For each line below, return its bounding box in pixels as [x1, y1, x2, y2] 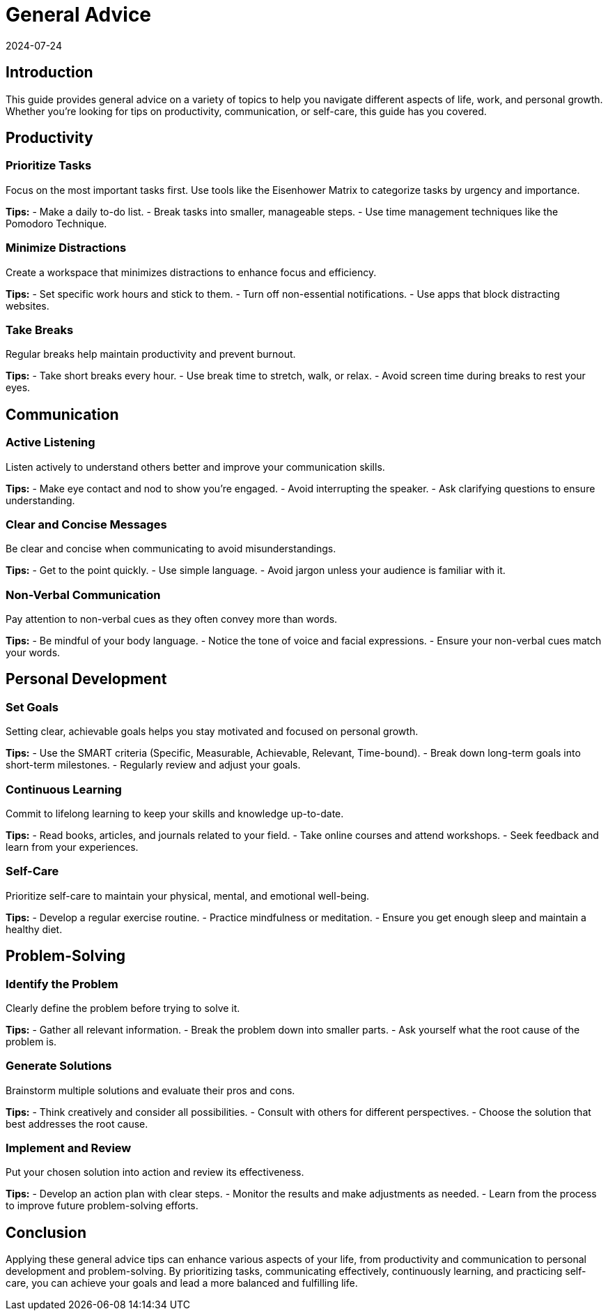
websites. [6, 299, 49, 312]
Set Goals [6, 699, 59, 714]
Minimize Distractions [6, 241, 127, 255]
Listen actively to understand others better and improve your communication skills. [6, 460, 385, 473]
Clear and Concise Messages [6, 517, 167, 531]
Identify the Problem [6, 976, 118, 991]
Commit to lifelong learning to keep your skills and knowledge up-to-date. [6, 808, 344, 819]
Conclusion [6, 1223, 87, 1241]
